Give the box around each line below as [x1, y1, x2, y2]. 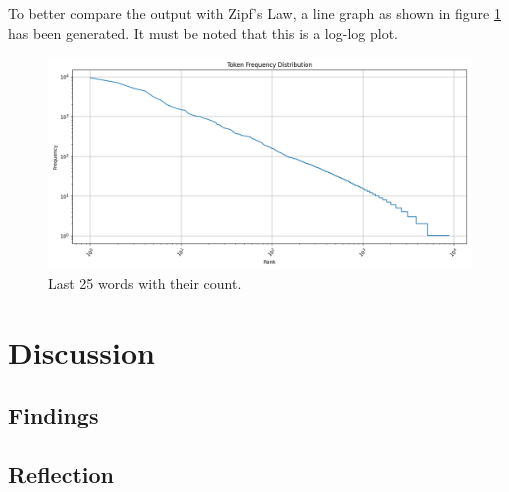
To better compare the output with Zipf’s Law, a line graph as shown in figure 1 [8, 3, 501, 23]
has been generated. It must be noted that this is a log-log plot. [8, 22, 398, 43]
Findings [8, 400, 99, 431]
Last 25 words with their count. [48, 272, 242, 293]
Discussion [8, 331, 155, 372]
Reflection [8, 458, 114, 489]
